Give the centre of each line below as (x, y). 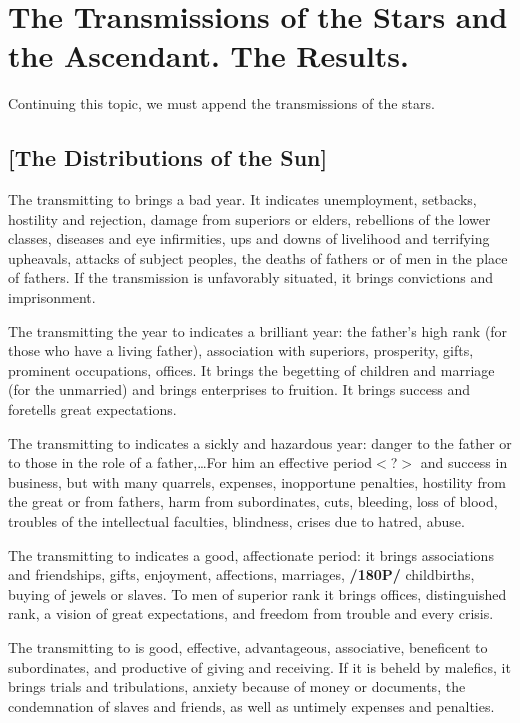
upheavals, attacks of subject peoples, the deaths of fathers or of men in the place (258, 257)
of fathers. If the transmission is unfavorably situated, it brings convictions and (250, 277)
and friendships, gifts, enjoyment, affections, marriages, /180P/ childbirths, (241, 574)
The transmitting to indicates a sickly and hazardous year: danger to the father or (260, 442)
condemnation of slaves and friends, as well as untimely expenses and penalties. (251, 705)
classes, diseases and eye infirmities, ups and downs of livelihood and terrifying (249, 238)
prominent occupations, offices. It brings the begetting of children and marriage (251, 369)
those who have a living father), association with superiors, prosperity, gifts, (241, 350)
